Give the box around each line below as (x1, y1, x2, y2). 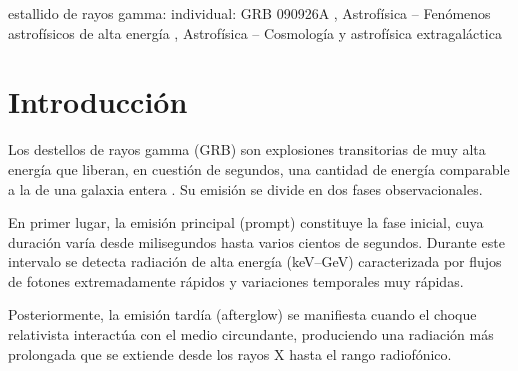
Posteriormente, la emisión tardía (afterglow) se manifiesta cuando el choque (8, 304, 477, 325)
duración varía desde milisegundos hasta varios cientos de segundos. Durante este (8, 231, 505, 252)
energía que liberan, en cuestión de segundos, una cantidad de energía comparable (8, 158, 510, 179)
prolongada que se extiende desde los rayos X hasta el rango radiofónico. (8, 343, 452, 364)
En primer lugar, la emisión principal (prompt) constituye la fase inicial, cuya (8, 212, 484, 233)
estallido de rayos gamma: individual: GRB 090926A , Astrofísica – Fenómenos (8, 3, 491, 23)
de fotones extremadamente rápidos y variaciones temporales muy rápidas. (8, 270, 464, 291)
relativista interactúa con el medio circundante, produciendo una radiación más (8, 324, 494, 345)
